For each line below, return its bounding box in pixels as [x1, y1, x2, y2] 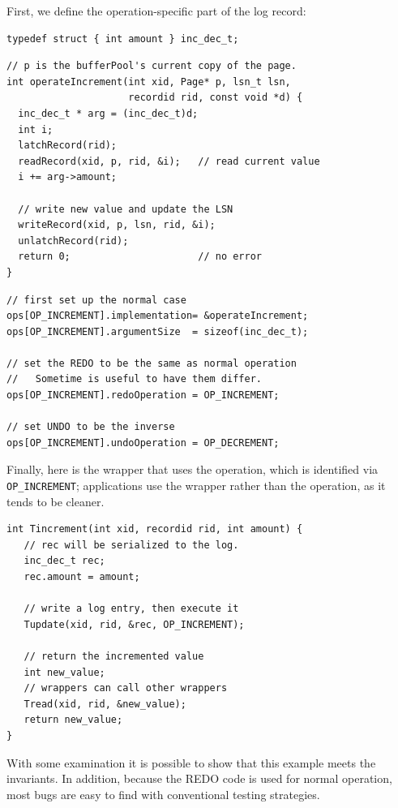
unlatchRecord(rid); [18, 234, 129, 247]
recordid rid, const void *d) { [128, 92, 303, 104]
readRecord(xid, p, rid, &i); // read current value [18, 155, 320, 167]
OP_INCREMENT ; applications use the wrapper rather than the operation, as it [6, 477, 386, 494]
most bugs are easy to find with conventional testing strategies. [6, 785, 320, 802]
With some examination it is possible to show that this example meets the [6, 754, 376, 771]
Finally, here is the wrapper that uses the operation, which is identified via [6, 461, 379, 478]
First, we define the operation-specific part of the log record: [6, 2, 306, 19]
